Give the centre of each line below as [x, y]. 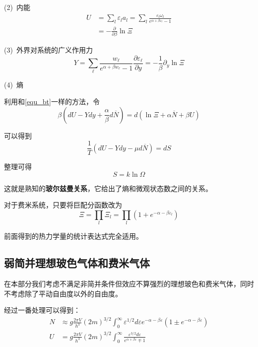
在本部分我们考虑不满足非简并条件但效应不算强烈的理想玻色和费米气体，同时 [129, 284]
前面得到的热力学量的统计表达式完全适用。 [73, 236]
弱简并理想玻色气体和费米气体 [77, 263]
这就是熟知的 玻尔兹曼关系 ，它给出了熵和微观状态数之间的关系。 [108, 188]
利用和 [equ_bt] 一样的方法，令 [52, 101]
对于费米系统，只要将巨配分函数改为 [63, 205]
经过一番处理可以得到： [42, 310]
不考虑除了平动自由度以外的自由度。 [63, 293]
